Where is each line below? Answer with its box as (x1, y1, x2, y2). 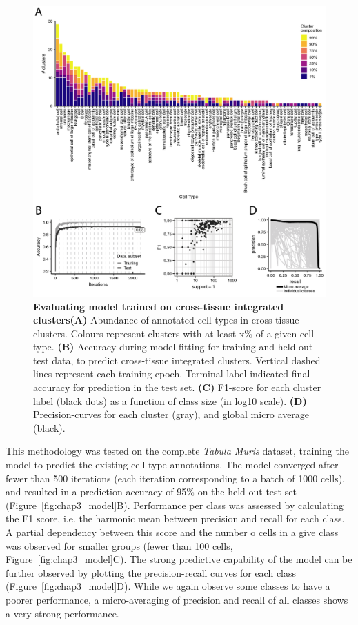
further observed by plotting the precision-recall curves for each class (6, 565, 297, 579)
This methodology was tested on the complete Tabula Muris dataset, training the (6, 444, 349, 458)
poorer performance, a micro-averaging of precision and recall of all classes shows (6, 592, 348, 606)
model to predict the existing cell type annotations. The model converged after (6, 457, 339, 472)
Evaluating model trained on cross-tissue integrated (33, 299, 284, 313)
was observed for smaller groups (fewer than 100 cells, (6, 538, 233, 553)
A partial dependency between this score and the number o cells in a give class (6, 525, 339, 539)
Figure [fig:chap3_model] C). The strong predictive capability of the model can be (6, 552, 352, 566)
